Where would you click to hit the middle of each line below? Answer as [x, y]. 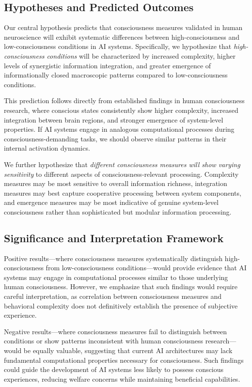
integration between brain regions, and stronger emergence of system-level [114, 119]
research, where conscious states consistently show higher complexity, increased [121, 110]
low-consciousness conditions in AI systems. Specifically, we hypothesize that [118, 46]
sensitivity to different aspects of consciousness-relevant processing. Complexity [121, 174]
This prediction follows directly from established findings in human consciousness [124, 101]
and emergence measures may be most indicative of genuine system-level [111, 202]
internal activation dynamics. [47, 148]
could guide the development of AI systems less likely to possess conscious [114, 369]
